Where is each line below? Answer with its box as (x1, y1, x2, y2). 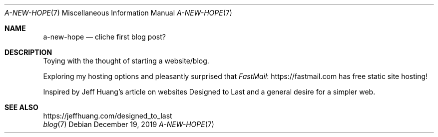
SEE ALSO (4, 103, 38, 111)
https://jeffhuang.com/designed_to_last (43, 111, 172, 120)
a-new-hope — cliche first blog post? (43, 32, 166, 41)
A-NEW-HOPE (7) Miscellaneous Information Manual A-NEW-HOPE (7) (4, 8, 232, 17)
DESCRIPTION (4, 48, 52, 56)
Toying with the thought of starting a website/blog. (43, 56, 209, 65)
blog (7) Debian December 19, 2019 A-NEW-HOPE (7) (43, 120, 214, 128)
